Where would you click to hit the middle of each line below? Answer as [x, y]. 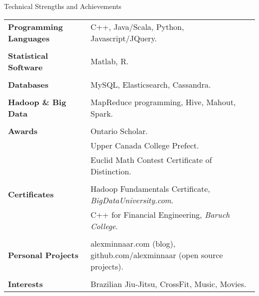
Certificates [31, 194]
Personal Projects [43, 255]
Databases [28, 84]
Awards [23, 131]
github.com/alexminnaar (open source [157, 255]
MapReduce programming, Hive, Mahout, [163, 102]
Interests [25, 284]
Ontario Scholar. [119, 131]
